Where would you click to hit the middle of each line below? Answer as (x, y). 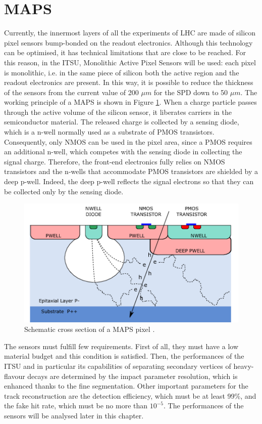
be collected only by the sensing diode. (64, 191)
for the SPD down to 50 (191, 92)
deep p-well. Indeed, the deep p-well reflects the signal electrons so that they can (129, 181)
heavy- (244, 366)
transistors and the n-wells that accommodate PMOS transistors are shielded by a (131, 171)
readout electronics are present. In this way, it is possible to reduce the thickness (129, 82)
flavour (15, 376)
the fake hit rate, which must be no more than (76, 406)
